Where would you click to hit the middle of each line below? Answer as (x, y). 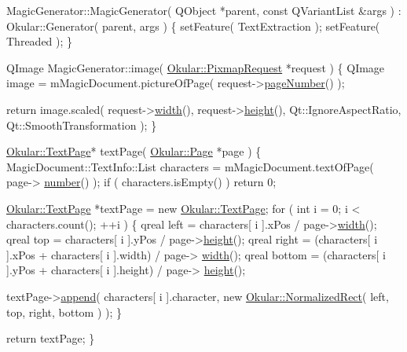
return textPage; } (51, 338)
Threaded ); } (40, 41)
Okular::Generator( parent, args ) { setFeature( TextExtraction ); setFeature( (193, 26)
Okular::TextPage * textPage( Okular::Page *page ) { (134, 151)
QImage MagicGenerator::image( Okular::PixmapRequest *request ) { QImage (196, 67)
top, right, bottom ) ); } (64, 312)
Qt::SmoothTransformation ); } (82, 125)
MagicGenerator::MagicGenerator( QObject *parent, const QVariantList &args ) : (204, 10)
